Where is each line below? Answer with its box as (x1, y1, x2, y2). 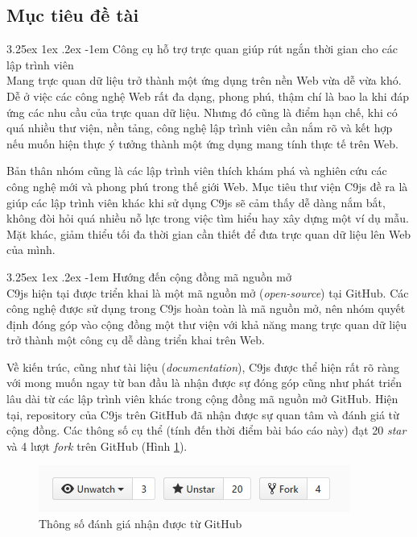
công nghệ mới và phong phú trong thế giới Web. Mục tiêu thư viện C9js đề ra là (6, 177, 408, 194)
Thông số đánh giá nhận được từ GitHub (39, 515, 242, 532)
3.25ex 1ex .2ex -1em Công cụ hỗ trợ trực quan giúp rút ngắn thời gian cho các (6, 40, 398, 57)
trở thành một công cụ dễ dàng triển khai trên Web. (6, 331, 265, 348)
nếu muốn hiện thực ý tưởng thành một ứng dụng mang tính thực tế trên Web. (6, 135, 398, 152)
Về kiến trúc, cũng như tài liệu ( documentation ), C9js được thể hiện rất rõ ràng (6, 358, 399, 375)
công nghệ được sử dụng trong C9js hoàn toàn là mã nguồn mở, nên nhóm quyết (6, 300, 406, 317)
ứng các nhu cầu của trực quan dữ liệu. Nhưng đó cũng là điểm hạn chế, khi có (6, 103, 398, 120)
